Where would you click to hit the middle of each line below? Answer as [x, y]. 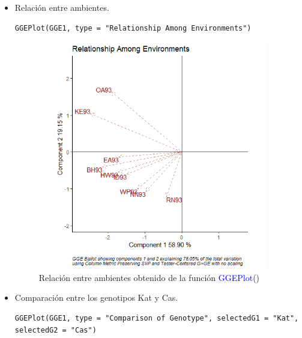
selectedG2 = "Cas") [56, 330]
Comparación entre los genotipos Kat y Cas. [96, 297]
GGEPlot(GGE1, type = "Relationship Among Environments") [133, 28]
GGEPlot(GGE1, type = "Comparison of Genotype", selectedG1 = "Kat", [157, 318]
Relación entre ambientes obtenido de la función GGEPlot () [149, 277]
